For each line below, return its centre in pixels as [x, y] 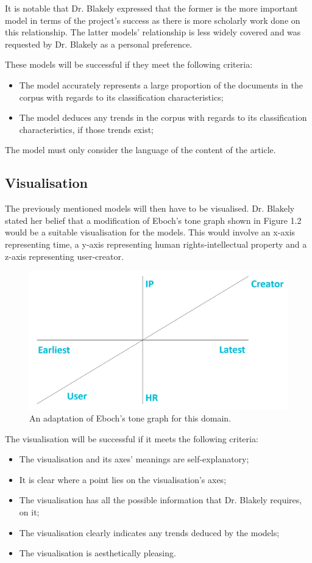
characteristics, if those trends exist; [87, 129]
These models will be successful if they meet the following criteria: [129, 64]
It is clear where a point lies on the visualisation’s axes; [123, 479]
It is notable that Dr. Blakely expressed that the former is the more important [151, 8]
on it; [29, 511]
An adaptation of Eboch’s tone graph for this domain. [130, 418]
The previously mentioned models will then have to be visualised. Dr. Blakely [150, 208]
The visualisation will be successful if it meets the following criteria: [132, 438]
